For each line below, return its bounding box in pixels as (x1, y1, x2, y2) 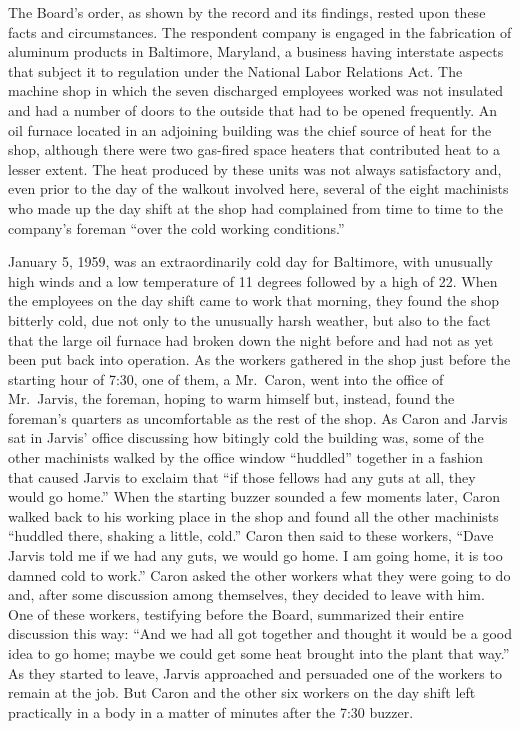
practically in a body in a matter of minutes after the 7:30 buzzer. (8, 701, 414, 722)
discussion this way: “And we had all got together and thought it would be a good (8, 623, 512, 644)
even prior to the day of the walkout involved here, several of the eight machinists (8, 178, 509, 199)
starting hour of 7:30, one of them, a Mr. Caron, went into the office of (8, 368, 444, 389)
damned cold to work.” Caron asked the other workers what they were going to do (8, 564, 511, 585)
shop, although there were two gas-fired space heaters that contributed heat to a (8, 139, 501, 160)
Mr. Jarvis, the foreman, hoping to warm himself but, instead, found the (8, 388, 455, 409)
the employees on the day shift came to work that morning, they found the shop (8, 290, 500, 311)
